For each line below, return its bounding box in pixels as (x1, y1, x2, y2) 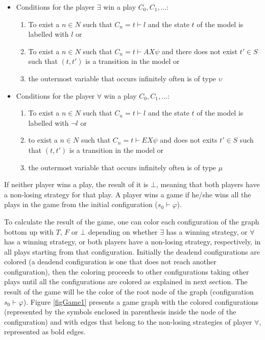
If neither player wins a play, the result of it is (4, 179, 149, 190)
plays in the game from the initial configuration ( (4, 199, 158, 210)
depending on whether (88, 226, 158, 237)
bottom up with (4, 226, 54, 237)
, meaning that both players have (156, 179, 260, 190)
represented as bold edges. (4, 326, 86, 337)
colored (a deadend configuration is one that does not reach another (4, 256, 216, 267)
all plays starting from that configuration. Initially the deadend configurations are (4, 246, 260, 257)
